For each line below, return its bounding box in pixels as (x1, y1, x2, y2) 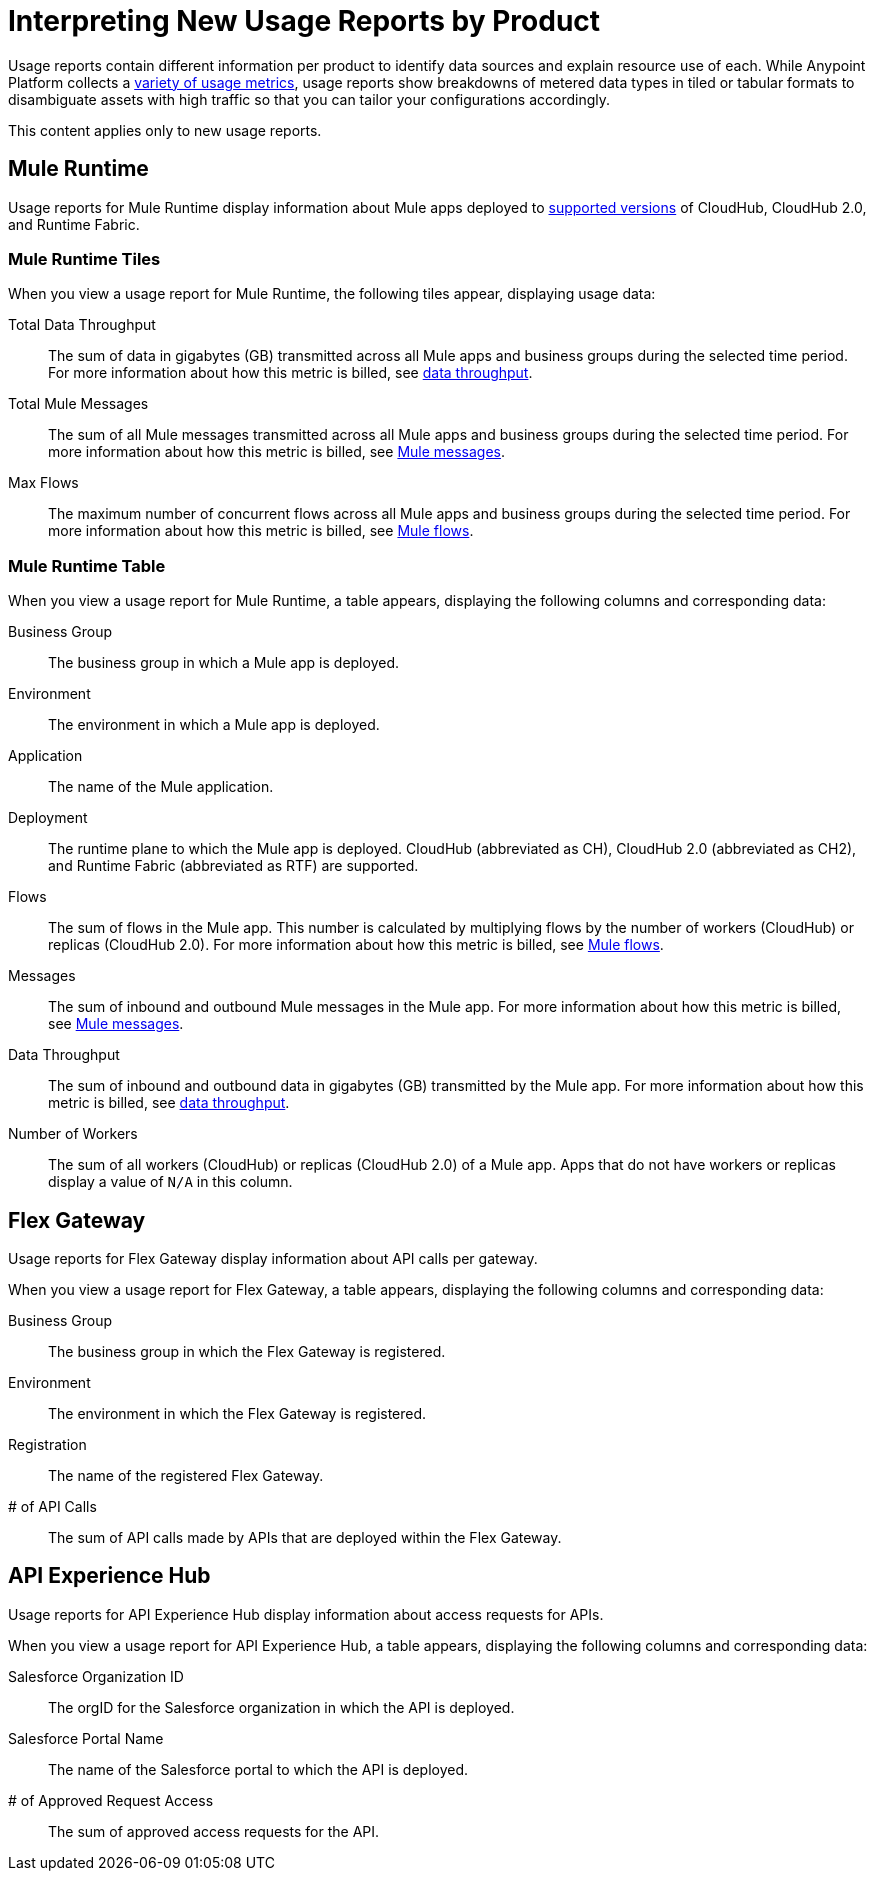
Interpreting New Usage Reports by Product (8, 4, 601, 38)
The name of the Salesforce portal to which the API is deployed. (48, 1760, 469, 1778)
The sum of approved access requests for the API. (48, 1822, 380, 1840)
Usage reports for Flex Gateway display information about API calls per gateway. (8, 1249, 538, 1267)
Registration (8, 1435, 87, 1453)
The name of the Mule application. (48, 778, 274, 796)
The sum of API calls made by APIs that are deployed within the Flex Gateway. (48, 1528, 562, 1546)
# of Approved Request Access (8, 1791, 214, 1809)
